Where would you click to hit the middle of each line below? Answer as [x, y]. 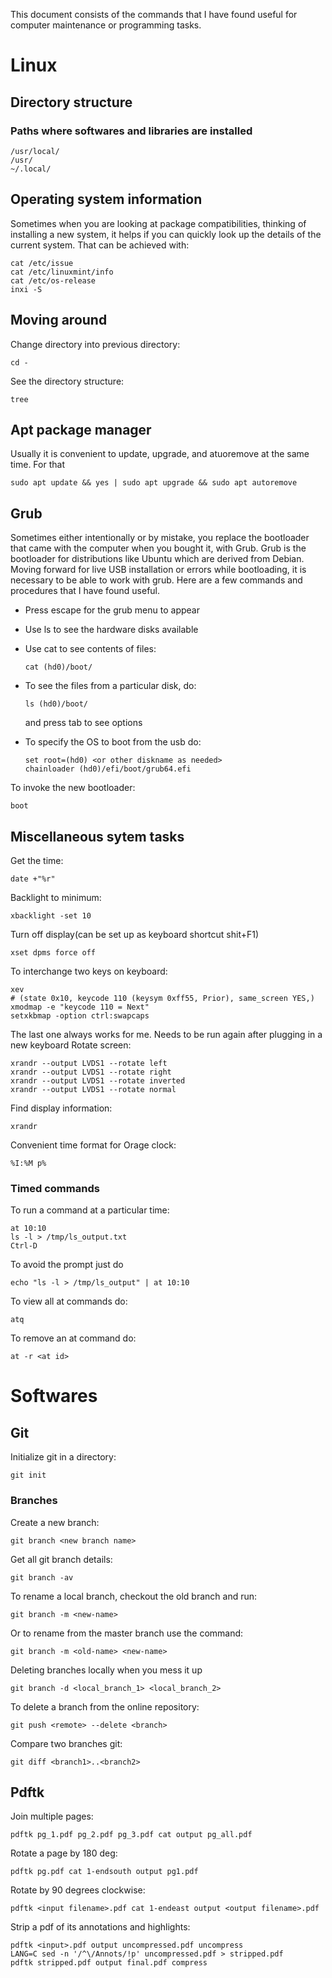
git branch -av [42, 1577]
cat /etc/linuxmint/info [62, 272]
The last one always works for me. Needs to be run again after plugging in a [166, 1034]
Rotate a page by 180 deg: [64, 1853]
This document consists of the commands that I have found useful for [154, 14]
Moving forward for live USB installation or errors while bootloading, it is [158, 570]
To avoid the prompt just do [67, 1265]
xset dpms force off [53, 952]
